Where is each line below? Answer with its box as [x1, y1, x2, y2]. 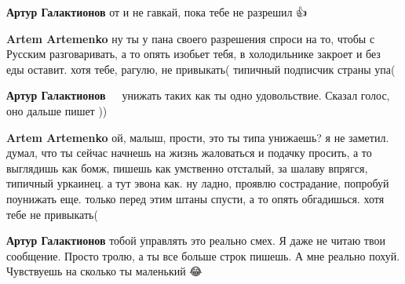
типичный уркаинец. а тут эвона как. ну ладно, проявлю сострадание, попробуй [6, 175, 389, 191]
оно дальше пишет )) [6, 102, 108, 118]
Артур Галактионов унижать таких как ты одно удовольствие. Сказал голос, [6, 87, 390, 104]
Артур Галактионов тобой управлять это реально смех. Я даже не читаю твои [6, 232, 385, 249]
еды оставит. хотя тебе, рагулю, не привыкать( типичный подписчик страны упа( [6, 60, 396, 77]
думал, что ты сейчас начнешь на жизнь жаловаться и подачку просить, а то [6, 144, 372, 161]
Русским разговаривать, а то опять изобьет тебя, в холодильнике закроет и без [6, 46, 381, 62]
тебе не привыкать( [6, 206, 98, 222]
